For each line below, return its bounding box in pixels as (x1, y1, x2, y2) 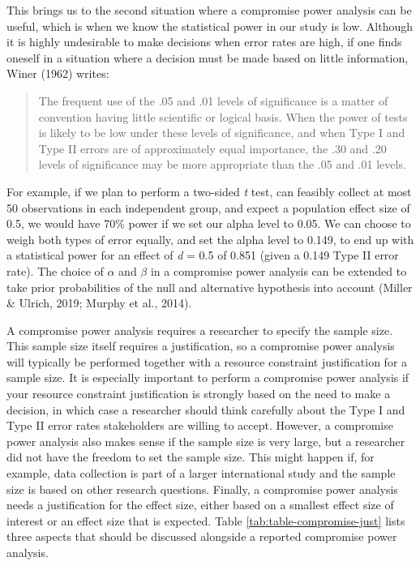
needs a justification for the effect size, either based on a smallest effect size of (6, 496, 394, 513)
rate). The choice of (6, 262, 104, 279)
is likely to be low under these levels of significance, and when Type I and (38, 124, 405, 141)
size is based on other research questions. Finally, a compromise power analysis (6, 480, 398, 497)
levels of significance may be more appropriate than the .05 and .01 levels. (38, 156, 406, 173)
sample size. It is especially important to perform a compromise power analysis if (6, 369, 409, 386)
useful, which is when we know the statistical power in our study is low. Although (6, 17, 414, 34)
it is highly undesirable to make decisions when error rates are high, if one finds (6, 33, 402, 50)
